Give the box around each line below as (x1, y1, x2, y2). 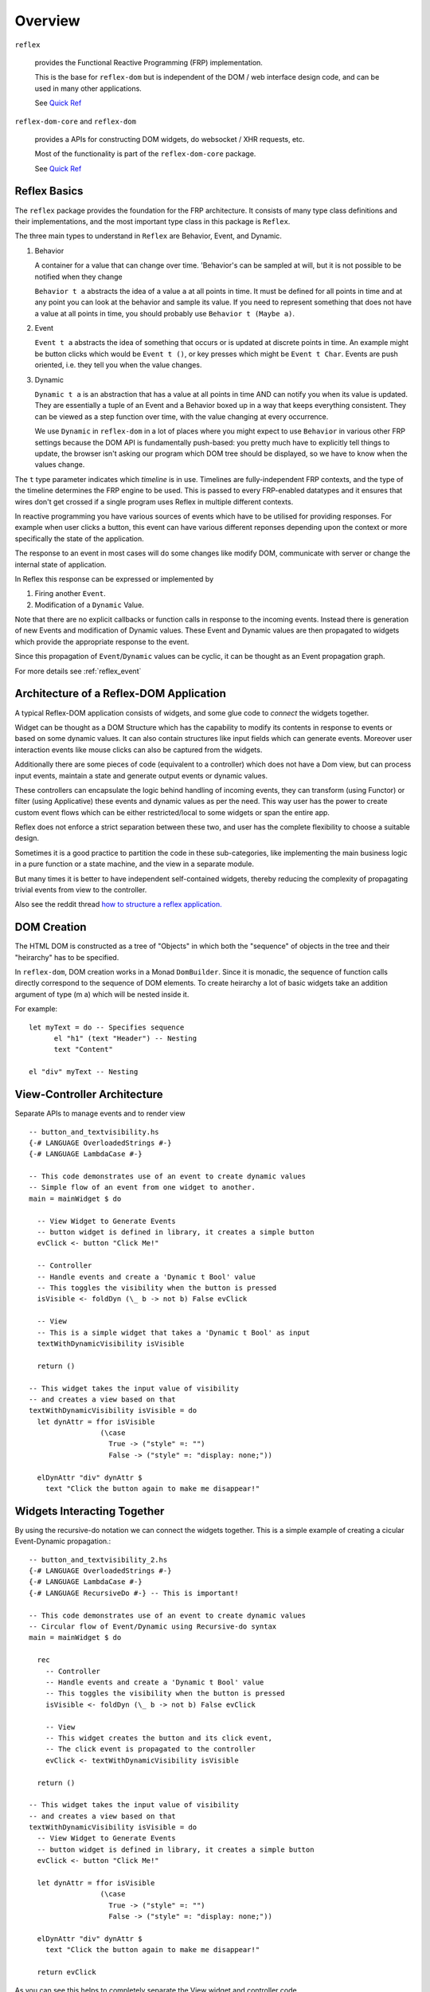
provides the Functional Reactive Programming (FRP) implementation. (34, 57, 263, 67)
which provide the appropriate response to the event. (14, 637, 190, 646)
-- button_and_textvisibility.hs (29, 1127, 159, 1136)
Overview (14, 12, 80, 29)
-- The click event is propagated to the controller (45, 1745, 256, 1754)
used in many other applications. (34, 84, 143, 93)
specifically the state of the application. (14, 534, 145, 543)
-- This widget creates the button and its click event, (45, 1733, 272, 1743)
